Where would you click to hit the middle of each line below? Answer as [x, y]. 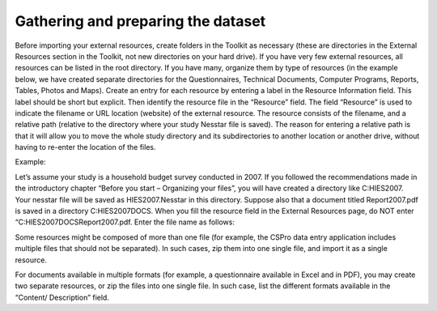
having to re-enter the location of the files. [85, 147]
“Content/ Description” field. [62, 297]
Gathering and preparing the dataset [140, 21]
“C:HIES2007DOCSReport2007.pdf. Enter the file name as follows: [125, 222]
